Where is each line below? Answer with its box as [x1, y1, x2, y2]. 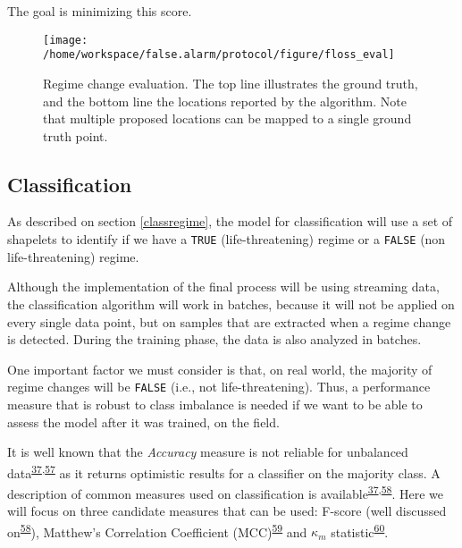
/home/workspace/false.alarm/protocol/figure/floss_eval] [43, 48, 395, 62]
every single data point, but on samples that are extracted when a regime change [7, 312, 451, 331]
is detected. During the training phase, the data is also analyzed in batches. [7, 330, 422, 349]
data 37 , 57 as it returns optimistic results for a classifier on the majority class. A [7, 460, 441, 482]
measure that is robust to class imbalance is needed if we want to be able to [7, 394, 423, 413]
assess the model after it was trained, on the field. [7, 412, 280, 431]
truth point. [43, 126, 108, 145]
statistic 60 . [331, 519, 389, 541]
